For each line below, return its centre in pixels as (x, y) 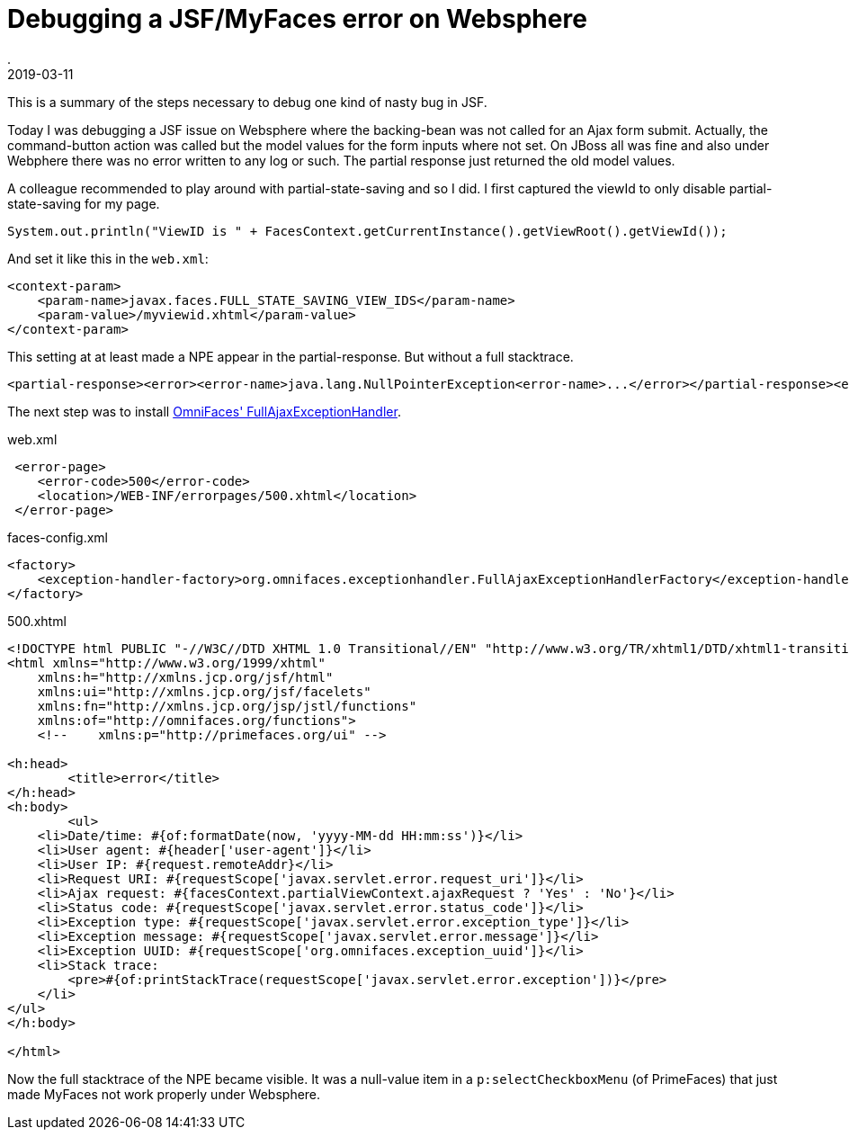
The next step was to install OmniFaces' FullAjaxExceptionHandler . (204, 411)
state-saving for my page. (84, 203)
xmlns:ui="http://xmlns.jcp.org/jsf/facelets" (204, 691)
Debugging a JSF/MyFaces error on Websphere (297, 19)
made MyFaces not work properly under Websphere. (164, 1094)
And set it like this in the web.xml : (108, 258)
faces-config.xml (58, 537)
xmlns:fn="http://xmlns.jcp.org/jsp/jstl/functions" (227, 706)
